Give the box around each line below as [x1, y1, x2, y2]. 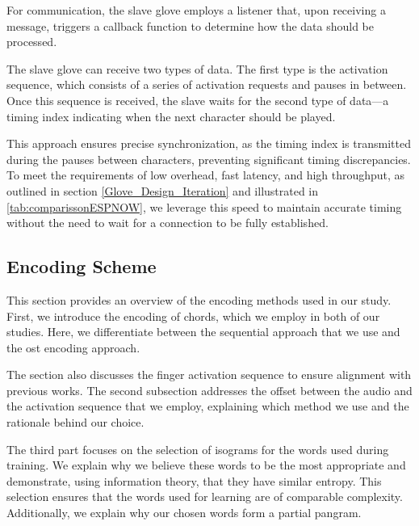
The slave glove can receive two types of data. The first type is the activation [6, 60, 388, 77]
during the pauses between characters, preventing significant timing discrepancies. [6, 150, 411, 167]
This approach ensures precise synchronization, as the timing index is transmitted [6, 135, 411, 152]
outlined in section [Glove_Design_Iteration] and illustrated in [6, 182, 319, 199]
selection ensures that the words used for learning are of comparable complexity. [6, 488, 403, 505]
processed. [6, 33, 57, 50]
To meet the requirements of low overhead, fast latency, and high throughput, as [6, 166, 405, 183]
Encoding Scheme [6, 254, 157, 279]
